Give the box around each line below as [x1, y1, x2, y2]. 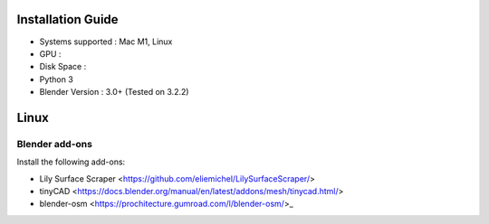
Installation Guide [16, 12, 119, 27]
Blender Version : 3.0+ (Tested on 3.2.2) [39, 87, 189, 98]
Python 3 [39, 73, 74, 85]
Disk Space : [39, 61, 87, 72]
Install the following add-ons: [16, 156, 126, 167]
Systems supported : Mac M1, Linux [39, 36, 173, 47]
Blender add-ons [16, 137, 92, 150]
